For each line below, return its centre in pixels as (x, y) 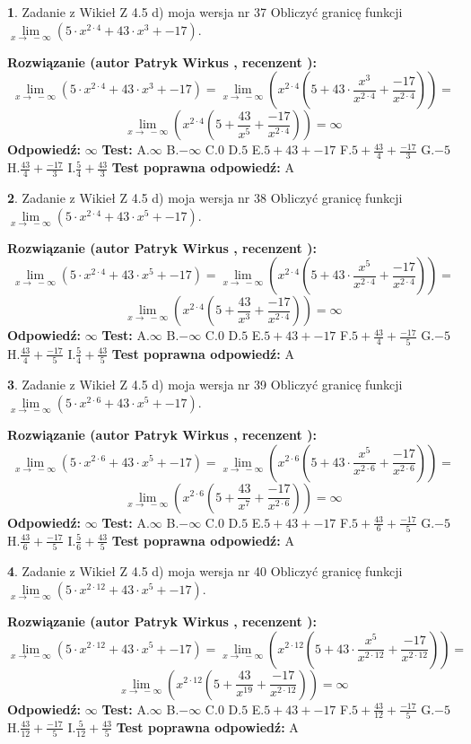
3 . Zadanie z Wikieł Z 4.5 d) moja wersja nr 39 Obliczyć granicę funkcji (205, 385)
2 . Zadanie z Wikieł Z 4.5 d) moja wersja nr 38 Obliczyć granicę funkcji (205, 198)
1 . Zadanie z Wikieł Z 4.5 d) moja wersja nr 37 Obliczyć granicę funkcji (205, 12)
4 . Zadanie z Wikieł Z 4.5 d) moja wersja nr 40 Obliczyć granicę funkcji (205, 571)
